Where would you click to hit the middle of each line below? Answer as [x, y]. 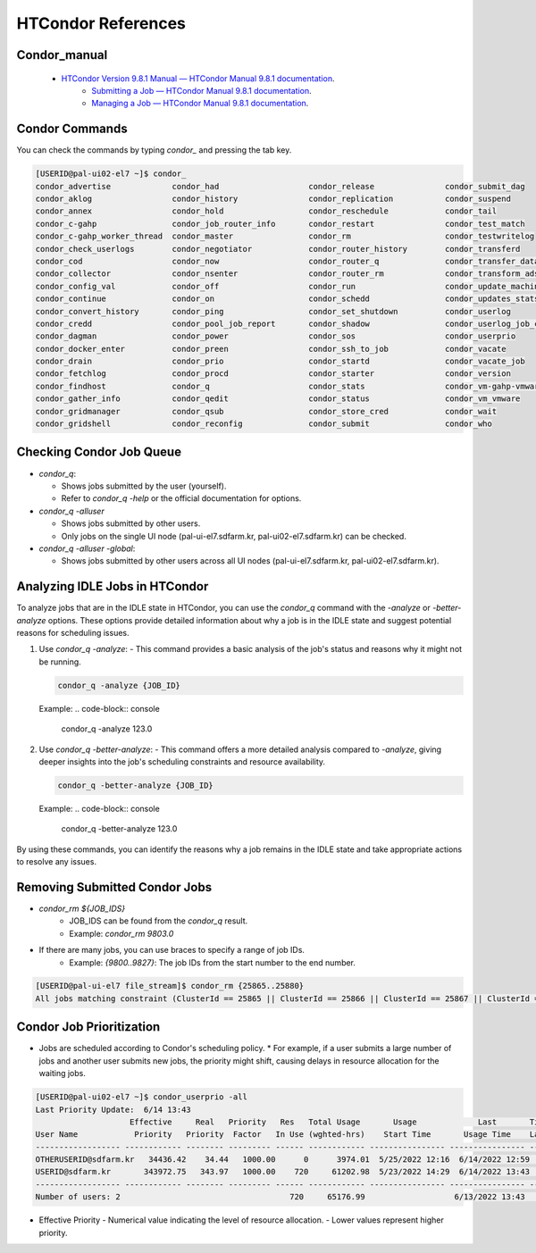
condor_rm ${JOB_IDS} [82, 908]
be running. [60, 662]
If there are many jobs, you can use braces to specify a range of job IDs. [172, 950]
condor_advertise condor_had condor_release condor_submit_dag [281, 186]
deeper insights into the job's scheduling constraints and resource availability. [182, 761]
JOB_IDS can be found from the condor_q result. [159, 921]
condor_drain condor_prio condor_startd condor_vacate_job [281, 361]
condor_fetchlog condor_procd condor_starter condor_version [273, 374]
